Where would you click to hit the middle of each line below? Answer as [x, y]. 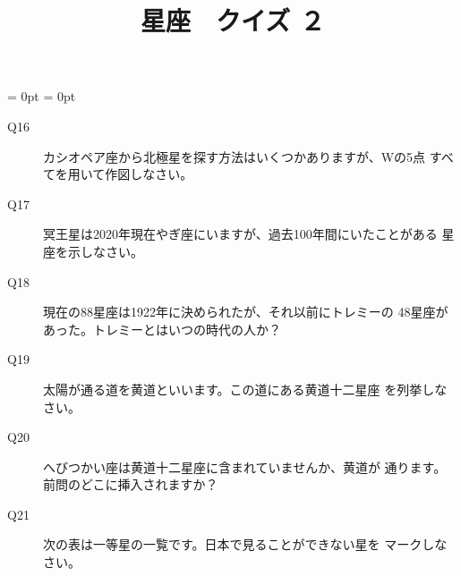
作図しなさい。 [149, 174]
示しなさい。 [105, 251]
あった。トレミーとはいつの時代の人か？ [162, 329]
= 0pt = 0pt [42, 96]
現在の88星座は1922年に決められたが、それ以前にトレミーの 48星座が [246, 312]
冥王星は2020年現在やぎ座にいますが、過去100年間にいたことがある [240, 234]
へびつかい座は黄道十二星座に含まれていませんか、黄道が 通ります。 [245, 466]
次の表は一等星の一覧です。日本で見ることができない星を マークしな [245, 544]
